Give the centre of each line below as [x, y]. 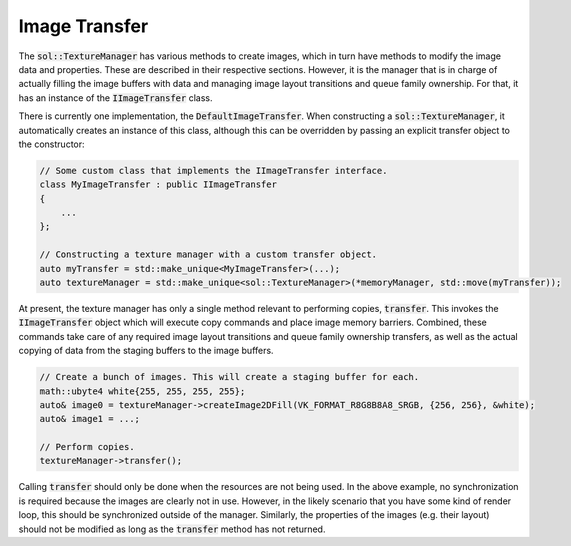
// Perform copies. [87, 447]
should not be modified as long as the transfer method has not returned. [172, 529]
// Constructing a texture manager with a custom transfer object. [208, 254]
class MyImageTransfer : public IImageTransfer [158, 184]
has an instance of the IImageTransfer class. [115, 97]
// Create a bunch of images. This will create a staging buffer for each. [229, 377]
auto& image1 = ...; [89, 419]
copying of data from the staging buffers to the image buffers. [146, 351]
